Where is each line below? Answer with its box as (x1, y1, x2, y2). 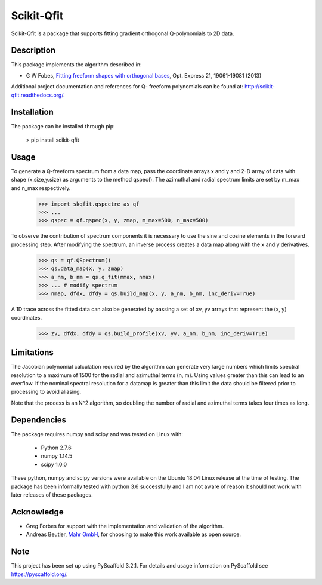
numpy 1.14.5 (41, 452, 73, 460)
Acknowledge (11, 507, 64, 517)
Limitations (11, 347, 54, 358)
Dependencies (11, 415, 67, 425)
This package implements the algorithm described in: (11, 61, 142, 68)
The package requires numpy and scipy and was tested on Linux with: (11, 430, 183, 437)
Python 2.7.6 (41, 444, 72, 451)
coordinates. (11, 314, 42, 321)
